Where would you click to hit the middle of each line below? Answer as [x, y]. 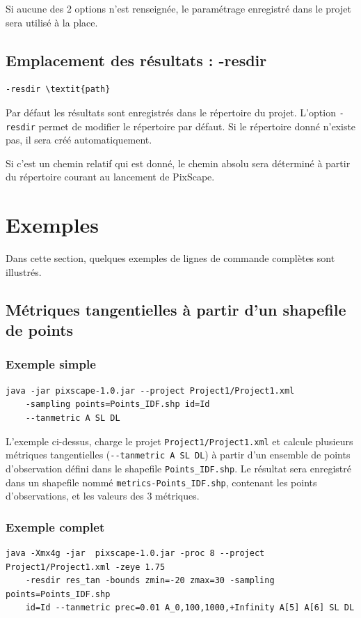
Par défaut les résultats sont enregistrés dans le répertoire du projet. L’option [171, 112]
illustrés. [24, 271]
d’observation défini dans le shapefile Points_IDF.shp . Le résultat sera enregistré [178, 468]
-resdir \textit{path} [58, 90]
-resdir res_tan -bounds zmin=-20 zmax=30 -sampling [150, 581]
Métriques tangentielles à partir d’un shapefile [176, 309]
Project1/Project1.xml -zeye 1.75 [86, 567]
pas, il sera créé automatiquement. [79, 140]
